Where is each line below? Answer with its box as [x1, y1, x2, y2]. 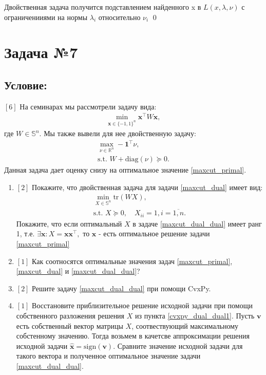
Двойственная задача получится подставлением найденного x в [4, 2, 201, 12]
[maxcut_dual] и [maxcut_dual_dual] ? [16, 266, 140, 276]
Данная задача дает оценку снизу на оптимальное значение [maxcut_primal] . [4, 164, 246, 175]
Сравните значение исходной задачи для [117, 340, 243, 351]
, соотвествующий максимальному [131, 320, 239, 331]
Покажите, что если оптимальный [16, 218, 122, 229]
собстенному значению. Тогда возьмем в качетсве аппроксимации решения [16, 330, 250, 341]
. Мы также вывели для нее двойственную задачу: [39, 128, 196, 139]
